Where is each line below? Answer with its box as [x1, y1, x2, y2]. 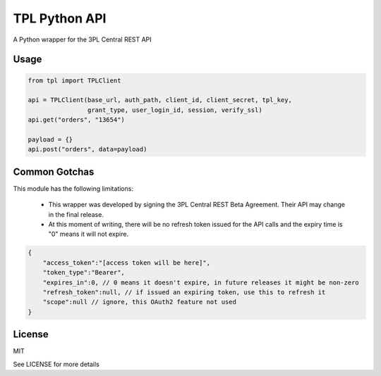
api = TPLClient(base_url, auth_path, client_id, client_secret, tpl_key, [28, 96, 293, 104]
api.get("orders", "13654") [28, 116, 125, 124]
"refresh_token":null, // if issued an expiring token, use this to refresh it [42, 288, 326, 296]
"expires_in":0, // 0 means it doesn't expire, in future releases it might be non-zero [42, 278, 359, 287]
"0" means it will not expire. [48, 230, 129, 239]
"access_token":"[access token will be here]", [42, 258, 211, 267]
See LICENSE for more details [13, 360, 100, 368]
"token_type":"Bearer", [42, 268, 125, 277]
